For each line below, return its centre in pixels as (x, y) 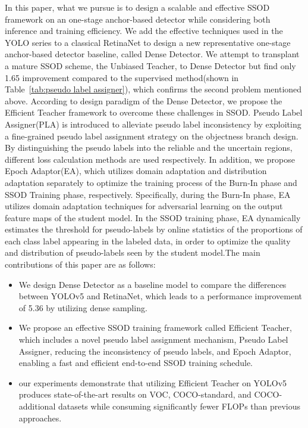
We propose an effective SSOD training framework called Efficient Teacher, (155, 328)
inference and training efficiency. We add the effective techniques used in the (144, 31)
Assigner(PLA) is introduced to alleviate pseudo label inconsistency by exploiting (153, 124)
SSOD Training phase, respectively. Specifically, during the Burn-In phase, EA (148, 194)
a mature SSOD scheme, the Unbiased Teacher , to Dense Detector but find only (150, 65)
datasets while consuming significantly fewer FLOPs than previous (179, 406)
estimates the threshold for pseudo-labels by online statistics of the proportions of (154, 229)
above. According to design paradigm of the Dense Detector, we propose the (144, 100)
